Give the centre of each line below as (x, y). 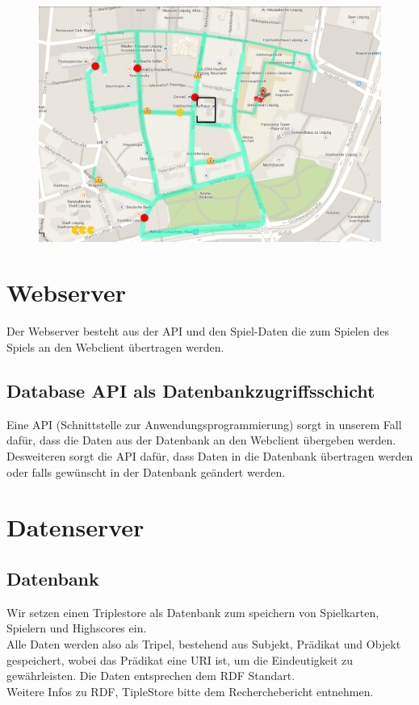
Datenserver (75, 527)
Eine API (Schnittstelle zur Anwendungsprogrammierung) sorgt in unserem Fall (204, 424)
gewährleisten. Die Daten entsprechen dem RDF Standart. (151, 676)
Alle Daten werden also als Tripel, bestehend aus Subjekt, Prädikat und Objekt (204, 643)
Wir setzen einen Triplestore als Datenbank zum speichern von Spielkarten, (193, 612)
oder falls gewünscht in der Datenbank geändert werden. (146, 471)
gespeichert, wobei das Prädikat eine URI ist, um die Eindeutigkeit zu (180, 659)
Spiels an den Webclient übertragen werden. (115, 347)
